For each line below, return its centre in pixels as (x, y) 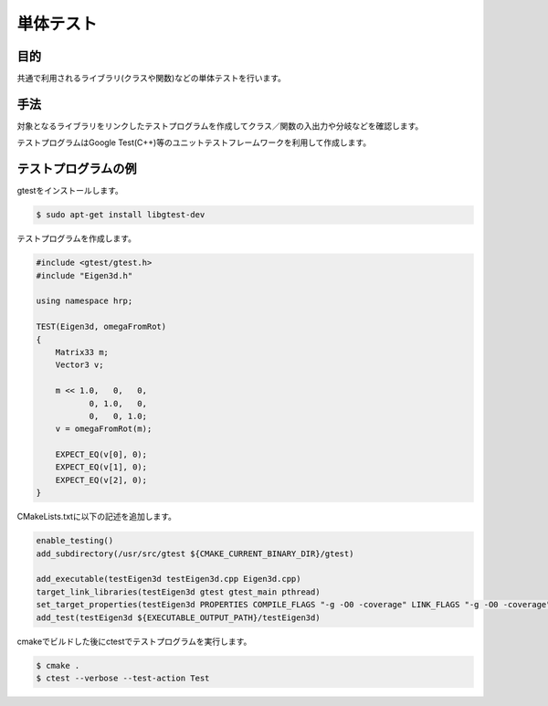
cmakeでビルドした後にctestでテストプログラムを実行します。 (134, 641)
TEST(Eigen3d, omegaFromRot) (101, 327)
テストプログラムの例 (77, 169)
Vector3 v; (79, 365)
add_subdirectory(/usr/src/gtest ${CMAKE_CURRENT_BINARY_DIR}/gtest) (195, 553)
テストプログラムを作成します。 (77, 238)
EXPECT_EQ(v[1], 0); (101, 467)
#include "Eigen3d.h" (84, 275)
